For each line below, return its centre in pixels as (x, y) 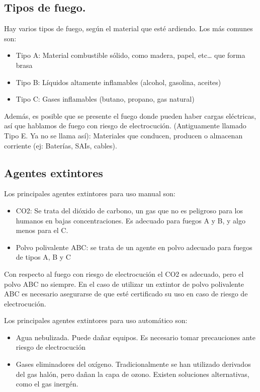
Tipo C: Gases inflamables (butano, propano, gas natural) (105, 99)
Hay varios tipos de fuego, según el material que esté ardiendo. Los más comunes (128, 28)
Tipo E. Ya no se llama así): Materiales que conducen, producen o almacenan (123, 135)
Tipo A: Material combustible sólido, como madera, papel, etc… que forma (131, 55)
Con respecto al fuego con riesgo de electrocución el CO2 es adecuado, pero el (124, 273)
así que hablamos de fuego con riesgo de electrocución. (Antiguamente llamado (125, 126)
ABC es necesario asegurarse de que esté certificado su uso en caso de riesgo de (126, 294)
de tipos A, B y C (43, 257)
